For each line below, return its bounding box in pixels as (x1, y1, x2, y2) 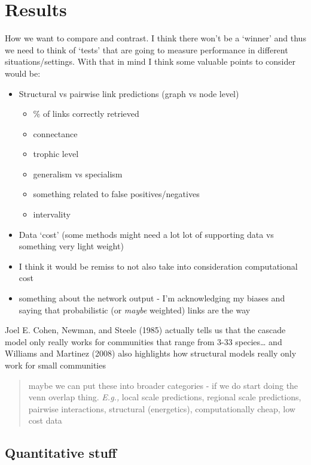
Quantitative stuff (5, 443, 117, 462)
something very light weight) (19, 240, 124, 252)
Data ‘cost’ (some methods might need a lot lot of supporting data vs (19, 228, 274, 240)
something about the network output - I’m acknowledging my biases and (19, 292, 285, 304)
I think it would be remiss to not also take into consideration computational (19, 259, 298, 272)
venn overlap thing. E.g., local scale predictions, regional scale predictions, (28, 391, 301, 403)
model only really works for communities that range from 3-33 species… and (5, 335, 282, 348)
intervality (33, 208, 71, 221)
